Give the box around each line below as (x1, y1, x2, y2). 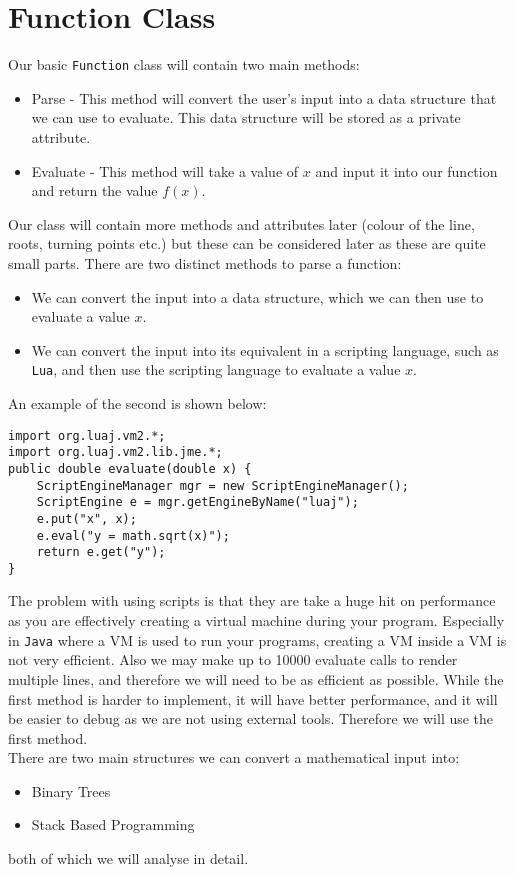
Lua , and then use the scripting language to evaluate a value (31, 359, 401, 380)
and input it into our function (315, 160, 498, 181)
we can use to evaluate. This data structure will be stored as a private (31, 107, 461, 128)
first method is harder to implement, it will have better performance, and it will (8, 688, 498, 709)
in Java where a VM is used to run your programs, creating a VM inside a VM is (8, 629, 507, 650)
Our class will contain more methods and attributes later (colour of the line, (8, 213, 475, 234)
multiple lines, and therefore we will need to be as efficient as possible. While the (8, 668, 504, 689)
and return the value (31, 180, 158, 201)
